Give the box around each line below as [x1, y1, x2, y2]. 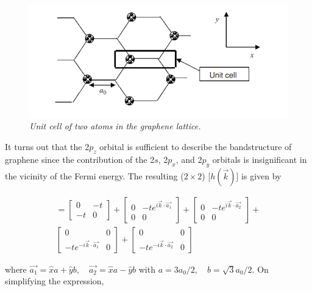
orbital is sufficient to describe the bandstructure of [99, 140, 292, 153]
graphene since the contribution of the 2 [5, 153, 155, 165]
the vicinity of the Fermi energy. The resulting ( [5, 169, 184, 182]
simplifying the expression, [5, 275, 104, 287]
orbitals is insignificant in [212, 153, 307, 165]
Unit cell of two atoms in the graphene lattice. [29, 120, 201, 132]
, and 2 [175, 153, 202, 165]
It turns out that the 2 [5, 140, 90, 153]
